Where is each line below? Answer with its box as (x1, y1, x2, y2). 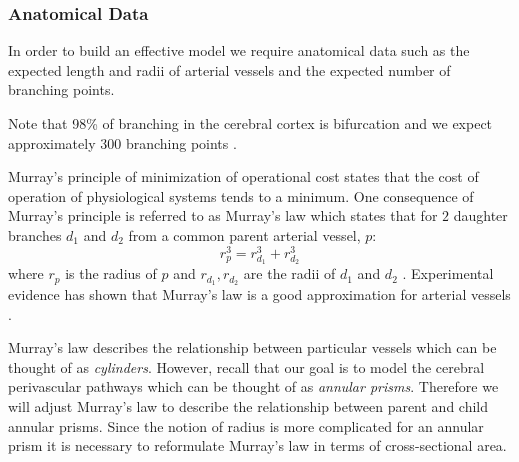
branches (8, 224, 62, 245)
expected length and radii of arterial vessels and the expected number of (8, 59, 451, 80)
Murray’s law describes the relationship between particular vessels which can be (8, 337, 497, 358)
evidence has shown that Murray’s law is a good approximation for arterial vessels (8, 284, 511, 305)
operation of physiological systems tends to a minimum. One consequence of (8, 185, 474, 206)
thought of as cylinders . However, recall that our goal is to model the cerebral (8, 356, 485, 377)
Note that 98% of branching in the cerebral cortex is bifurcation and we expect (8, 113, 493, 133)
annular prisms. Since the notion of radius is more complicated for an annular (8, 415, 484, 436)
